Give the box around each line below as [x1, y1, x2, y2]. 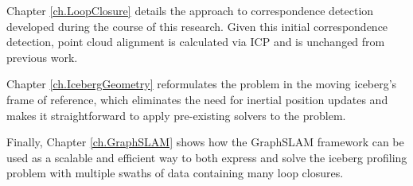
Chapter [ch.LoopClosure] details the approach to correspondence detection [6, 2, 374, 18]
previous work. [6, 48, 78, 65]
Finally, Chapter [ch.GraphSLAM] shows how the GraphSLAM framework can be [6, 134, 404, 150]
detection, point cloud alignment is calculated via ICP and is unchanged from [6, 33, 385, 50]
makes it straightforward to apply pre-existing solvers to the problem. [6, 107, 346, 123]
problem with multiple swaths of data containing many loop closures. [6, 165, 344, 181]
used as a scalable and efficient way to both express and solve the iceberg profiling [6, 149, 407, 165]
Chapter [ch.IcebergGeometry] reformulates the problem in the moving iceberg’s [6, 76, 397, 92]
